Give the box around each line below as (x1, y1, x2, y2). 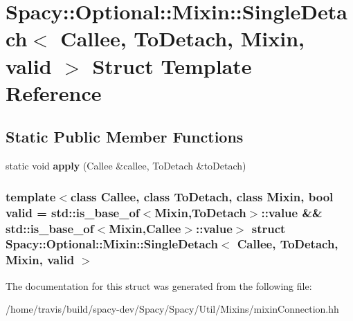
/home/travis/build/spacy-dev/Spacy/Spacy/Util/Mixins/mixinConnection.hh (6, 302, 339, 316)
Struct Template (92, 51, 252, 80)
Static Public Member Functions (6, 126, 244, 147)
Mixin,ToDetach (154, 203, 246, 221)
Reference (6, 78, 102, 107)
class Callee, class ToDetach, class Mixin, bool (70, 187, 334, 205)
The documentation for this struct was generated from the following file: (6, 278, 312, 293)
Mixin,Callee (109, 219, 181, 237)
